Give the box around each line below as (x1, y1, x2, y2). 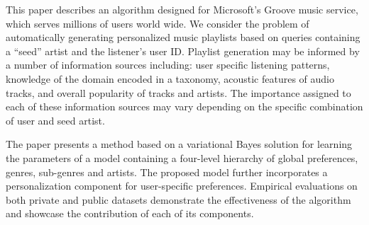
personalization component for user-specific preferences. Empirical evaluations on (6, 178, 358, 193)
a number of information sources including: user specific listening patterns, (6, 57, 330, 72)
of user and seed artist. (6, 112, 105, 127)
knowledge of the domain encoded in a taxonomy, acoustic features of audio (6, 71, 334, 86)
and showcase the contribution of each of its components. (6, 206, 254, 221)
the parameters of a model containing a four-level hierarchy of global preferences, (6, 150, 358, 165)
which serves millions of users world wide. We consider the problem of (6, 16, 309, 30)
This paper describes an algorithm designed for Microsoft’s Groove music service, (6, 2, 358, 16)
